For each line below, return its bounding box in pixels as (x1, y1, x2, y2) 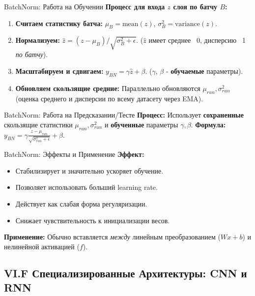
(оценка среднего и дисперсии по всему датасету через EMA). (15, 93, 203, 103)
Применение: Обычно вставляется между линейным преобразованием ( (4, 232, 221, 242)
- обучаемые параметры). (166, 65, 243, 76)
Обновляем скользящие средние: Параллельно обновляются (15, 83, 200, 93)
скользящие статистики (4, 119, 73, 129)
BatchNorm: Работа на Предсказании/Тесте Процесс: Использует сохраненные (4, 110, 244, 120)
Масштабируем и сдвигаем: (15, 65, 104, 76)
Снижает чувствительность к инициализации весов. (15, 215, 170, 225)
